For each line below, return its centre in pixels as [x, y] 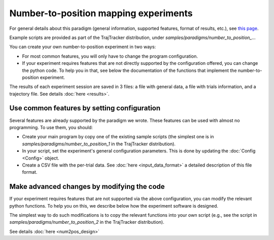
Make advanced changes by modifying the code [87, 187]
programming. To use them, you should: [51, 127]
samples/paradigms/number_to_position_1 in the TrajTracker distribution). [99, 144]
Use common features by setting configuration [85, 108]
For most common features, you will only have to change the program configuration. [110, 56]
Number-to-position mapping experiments [101, 13]
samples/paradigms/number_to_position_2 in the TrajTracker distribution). [87, 222]
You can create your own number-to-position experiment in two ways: [83, 47]
